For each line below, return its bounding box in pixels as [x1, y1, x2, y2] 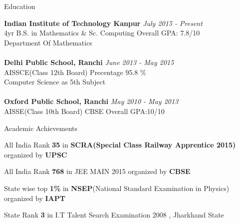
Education [4, 1, 35, 11]
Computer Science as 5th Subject [4, 76, 106, 87]
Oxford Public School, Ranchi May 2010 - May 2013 [4, 96, 179, 106]
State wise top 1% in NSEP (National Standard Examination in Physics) [4, 182, 230, 193]
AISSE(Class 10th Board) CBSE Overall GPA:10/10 [4, 105, 165, 116]
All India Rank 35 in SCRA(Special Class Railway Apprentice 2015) [4, 139, 236, 150]
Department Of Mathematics [4, 37, 92, 47]
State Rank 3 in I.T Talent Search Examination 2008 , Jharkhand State [4, 209, 224, 220]
